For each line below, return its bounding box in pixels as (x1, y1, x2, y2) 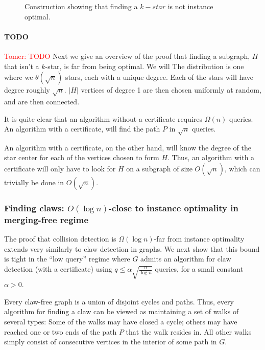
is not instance (167, 1, 213, 11)
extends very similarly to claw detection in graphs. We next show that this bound (4, 243, 260, 254)
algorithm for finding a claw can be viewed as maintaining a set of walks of (4, 306, 239, 317)
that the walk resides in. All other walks (126, 326, 252, 337)
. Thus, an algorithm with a (167, 152, 255, 163)
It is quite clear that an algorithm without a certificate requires (4, 113, 203, 124)
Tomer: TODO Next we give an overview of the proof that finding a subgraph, (4, 50, 250, 61)
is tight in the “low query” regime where (4, 253, 130, 264)
